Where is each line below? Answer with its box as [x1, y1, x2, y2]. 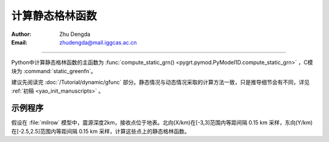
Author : [11, 30, 32, 38]
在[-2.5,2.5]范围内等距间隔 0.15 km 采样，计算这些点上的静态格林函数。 [11, 127, 190, 135]
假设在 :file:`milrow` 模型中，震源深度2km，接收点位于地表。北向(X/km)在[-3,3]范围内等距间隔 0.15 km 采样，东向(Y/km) [11, 119, 313, 126]
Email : [11, 38, 27, 46]
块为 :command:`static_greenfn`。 [11, 67, 97, 74]
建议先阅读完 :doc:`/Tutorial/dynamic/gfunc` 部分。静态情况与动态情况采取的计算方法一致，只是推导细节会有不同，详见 [11, 79, 310, 86]
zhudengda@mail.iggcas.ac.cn [59, 38, 137, 46]
